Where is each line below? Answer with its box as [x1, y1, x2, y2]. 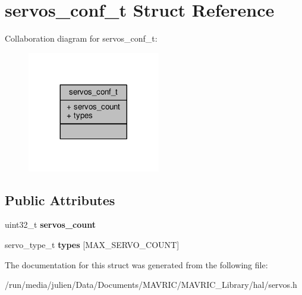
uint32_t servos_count [5, 218, 96, 231]
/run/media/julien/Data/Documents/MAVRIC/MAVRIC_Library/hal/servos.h [5, 278, 297, 291]
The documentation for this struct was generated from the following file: [5, 258, 268, 271]
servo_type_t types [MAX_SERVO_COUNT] [5, 238, 180, 250]
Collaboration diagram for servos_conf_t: [5, 32, 158, 45]
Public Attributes [5, 190, 115, 209]
